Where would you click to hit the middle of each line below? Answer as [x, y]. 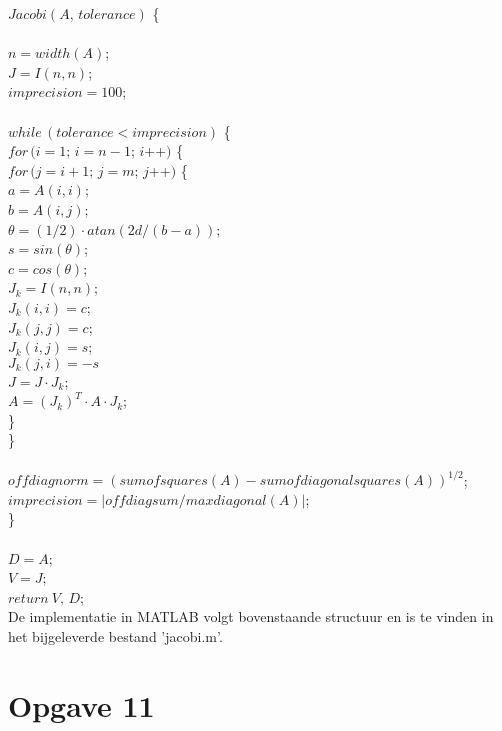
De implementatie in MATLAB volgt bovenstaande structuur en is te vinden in [251, 616]
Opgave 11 [81, 704]
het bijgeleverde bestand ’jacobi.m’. [115, 635]
